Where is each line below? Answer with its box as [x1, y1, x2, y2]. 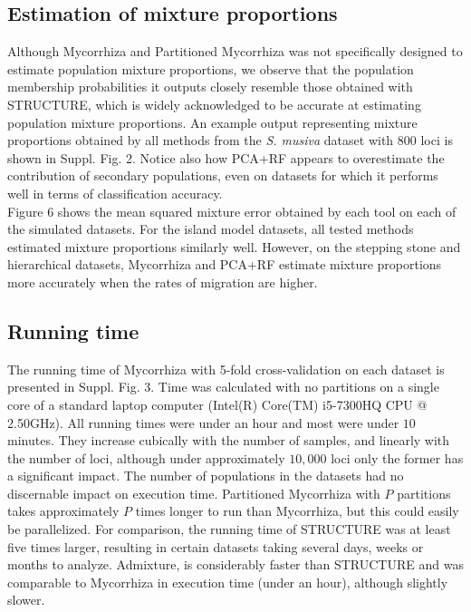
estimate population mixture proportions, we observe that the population [7, 59, 414, 78]
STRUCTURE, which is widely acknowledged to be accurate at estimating [7, 94, 421, 113]
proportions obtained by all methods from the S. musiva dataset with [7, 131, 394, 150]
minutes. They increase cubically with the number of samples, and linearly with [7, 431, 450, 450]
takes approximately [7, 501, 120, 520]
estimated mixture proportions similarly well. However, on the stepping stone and [7, 237, 461, 256]
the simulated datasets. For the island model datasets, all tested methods [7, 219, 414, 238]
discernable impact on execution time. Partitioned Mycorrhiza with [7, 483, 380, 502]
